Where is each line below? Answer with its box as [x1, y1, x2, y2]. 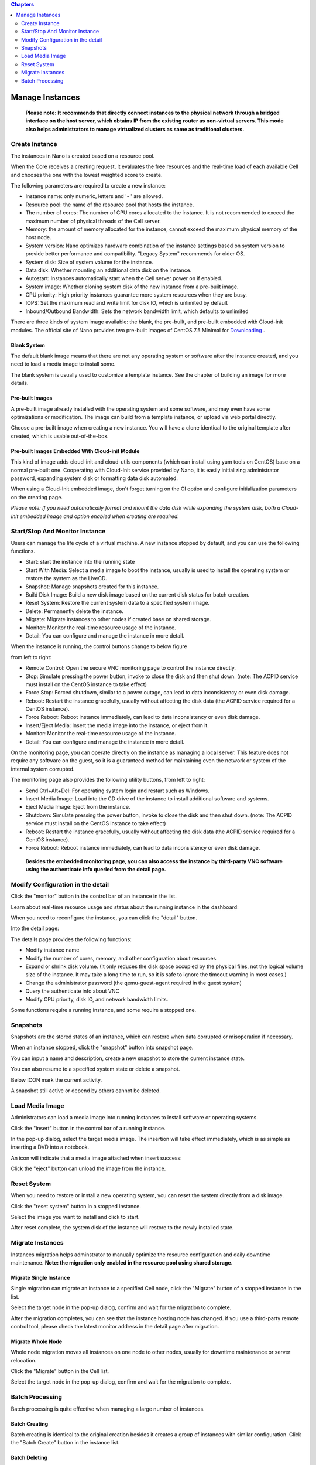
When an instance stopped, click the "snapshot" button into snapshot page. [11, 1044, 194, 1051]
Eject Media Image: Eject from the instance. [25, 803, 130, 810]
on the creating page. [11, 493, 63, 500]
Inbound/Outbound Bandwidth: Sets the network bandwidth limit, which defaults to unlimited [25, 308, 249, 315]
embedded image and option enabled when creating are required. [19, 513, 180, 520]
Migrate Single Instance [11, 1274, 70, 1281]
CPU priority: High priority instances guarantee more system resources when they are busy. [25, 291, 247, 298]
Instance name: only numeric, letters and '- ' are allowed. [25, 193, 163, 200]
